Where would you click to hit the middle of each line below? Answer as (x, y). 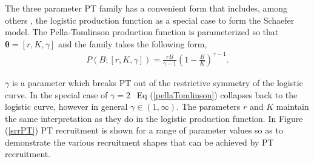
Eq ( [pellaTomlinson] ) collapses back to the (217, 94)
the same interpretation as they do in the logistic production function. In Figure (154, 118)
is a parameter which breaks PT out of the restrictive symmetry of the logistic (157, 82)
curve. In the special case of (56, 94)
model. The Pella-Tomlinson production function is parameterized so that (142, 32)
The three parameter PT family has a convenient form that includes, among (146, 8)
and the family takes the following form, (132, 43)
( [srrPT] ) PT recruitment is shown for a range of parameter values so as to (144, 130)
